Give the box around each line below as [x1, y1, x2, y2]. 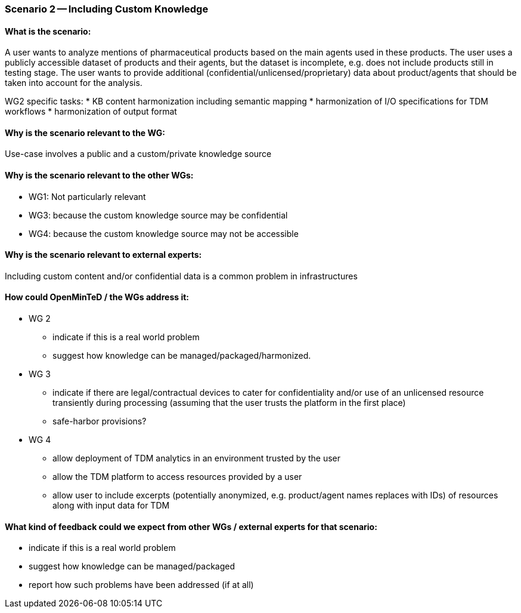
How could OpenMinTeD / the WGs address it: [5, 292, 189, 303]
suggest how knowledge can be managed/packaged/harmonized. [52, 350, 311, 361]
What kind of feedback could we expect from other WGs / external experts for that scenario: [5, 521, 377, 532]
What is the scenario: [5, 26, 91, 36]
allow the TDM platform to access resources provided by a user [52, 472, 302, 482]
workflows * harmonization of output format [5, 106, 177, 117]
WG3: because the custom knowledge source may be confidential [29, 210, 288, 220]
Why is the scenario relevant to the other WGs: [5, 170, 194, 181]
